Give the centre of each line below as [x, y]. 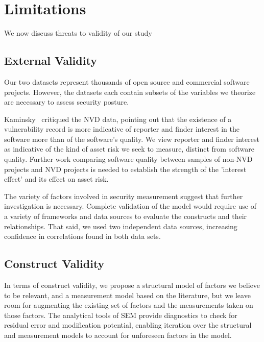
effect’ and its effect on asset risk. [56, 179]
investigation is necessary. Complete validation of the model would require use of [130, 206]
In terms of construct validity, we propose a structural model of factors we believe [132, 285]
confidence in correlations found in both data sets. [82, 236]
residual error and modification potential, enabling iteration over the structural [128, 325]
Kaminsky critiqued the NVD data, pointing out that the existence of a [118, 119]
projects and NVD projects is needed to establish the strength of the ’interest [125, 169]
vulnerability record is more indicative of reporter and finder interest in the [122, 129]
